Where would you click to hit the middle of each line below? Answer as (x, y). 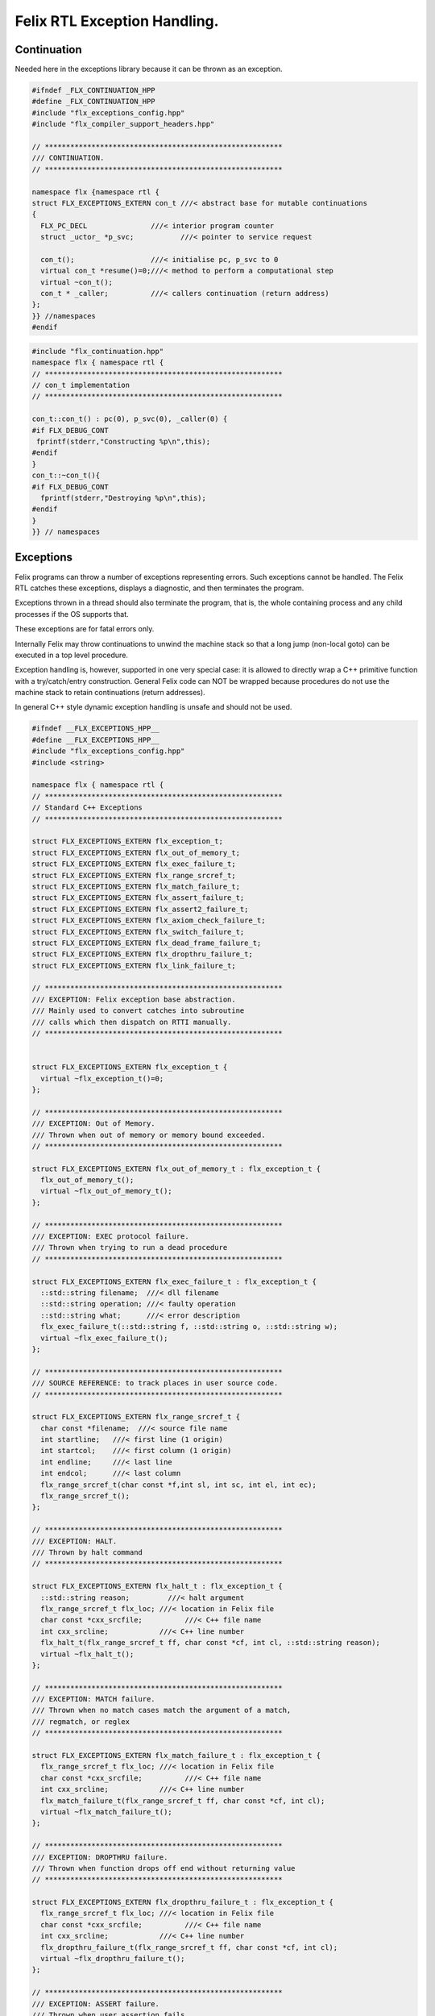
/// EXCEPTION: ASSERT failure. (96, 2004)
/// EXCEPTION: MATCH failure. (94, 1699)
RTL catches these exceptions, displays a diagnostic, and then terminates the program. (159, 588)
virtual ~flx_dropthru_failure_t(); (113, 1959)
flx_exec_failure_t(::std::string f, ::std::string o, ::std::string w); (189, 1327)
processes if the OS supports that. (72, 614)
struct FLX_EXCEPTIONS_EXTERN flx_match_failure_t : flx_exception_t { (176, 1756)
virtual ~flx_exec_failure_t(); (104, 1338)
